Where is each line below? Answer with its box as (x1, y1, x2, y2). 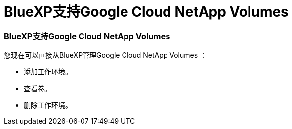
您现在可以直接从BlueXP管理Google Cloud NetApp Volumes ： (4, 51, 207, 60)
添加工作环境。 (24, 67, 72, 76)
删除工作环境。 (24, 101, 72, 110)
